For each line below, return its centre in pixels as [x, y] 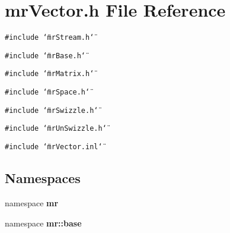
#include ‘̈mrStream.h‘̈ [49, 38]
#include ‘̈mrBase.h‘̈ [45, 56]
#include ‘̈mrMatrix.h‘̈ [49, 74]
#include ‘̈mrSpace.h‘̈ [47, 92]
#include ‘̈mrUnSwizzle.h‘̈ [56, 129]
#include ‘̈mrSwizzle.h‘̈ [52, 110]
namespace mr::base [43, 223]
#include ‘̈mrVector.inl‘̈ [54, 147]
